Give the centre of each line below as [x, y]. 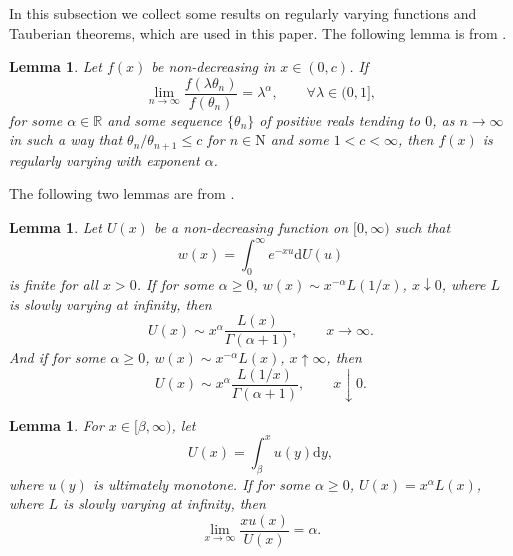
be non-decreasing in [213, 66]
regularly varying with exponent [104, 159]
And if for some [57, 357]
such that [422, 227]
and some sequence [165, 119]
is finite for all [53, 283]
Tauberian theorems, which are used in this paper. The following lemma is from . [258, 32]
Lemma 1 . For [56, 424]
